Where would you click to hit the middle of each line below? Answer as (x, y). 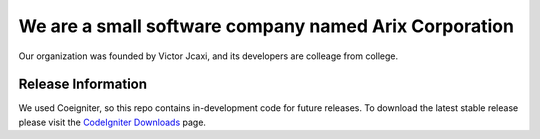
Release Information (83, 84)
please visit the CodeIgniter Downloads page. (112, 122)
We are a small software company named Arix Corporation (266, 26)
